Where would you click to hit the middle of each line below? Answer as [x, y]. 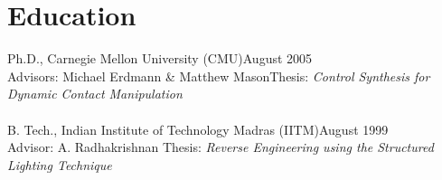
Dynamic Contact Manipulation [95, 94]
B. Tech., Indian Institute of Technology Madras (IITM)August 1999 [198, 129]
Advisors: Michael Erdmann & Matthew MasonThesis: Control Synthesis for [219, 76]
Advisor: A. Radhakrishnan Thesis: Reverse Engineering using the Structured [221, 147]
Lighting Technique [60, 164]
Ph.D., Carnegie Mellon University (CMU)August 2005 [160, 58]
